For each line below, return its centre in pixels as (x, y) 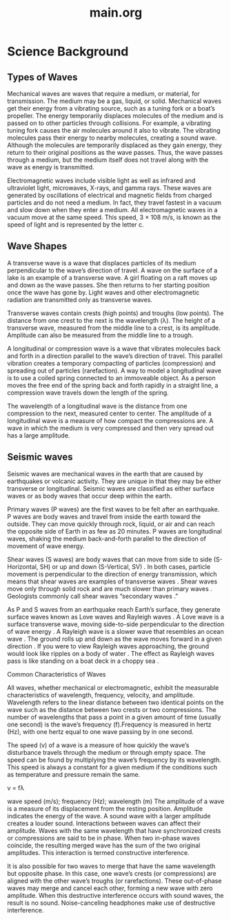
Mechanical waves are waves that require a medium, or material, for (103, 94)
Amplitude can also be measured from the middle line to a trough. (100, 335)
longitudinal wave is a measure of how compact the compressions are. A (110, 420)
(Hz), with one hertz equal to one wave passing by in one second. (101, 731)
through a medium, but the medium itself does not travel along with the (108, 160)
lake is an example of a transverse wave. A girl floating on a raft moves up (112, 277)
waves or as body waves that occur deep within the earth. (90, 496)
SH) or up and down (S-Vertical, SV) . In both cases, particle (125, 566)
